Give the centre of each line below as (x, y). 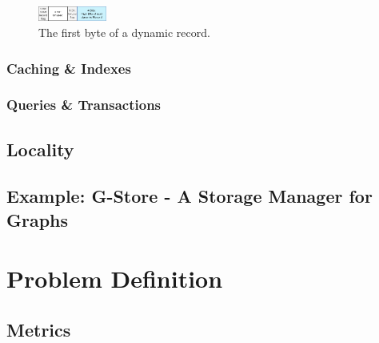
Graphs (38, 219)
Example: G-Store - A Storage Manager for (189, 196)
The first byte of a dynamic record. (124, 32)
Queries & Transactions (84, 105)
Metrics (39, 329)
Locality (40, 149)
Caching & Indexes (69, 68)
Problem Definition (115, 278)
